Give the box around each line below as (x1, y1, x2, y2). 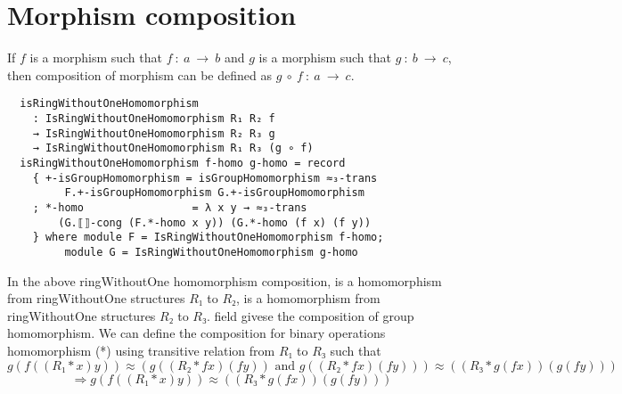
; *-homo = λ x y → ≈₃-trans (32, 201, 307, 214)
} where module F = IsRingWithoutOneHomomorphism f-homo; (32, 231, 384, 244)
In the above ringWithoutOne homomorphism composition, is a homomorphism (7, 271, 442, 290)
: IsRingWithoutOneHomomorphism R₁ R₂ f (32, 111, 275, 125)
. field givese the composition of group (206, 306, 414, 324)
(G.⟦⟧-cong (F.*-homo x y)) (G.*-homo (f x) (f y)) (58, 216, 372, 229)
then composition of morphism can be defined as (7, 65, 272, 84)
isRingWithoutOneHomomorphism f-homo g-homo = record (20, 156, 346, 169)
